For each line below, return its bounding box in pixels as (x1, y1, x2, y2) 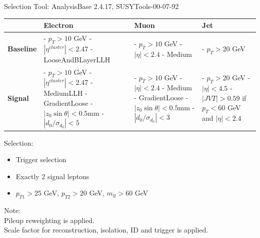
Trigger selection (15, 154, 66, 165)
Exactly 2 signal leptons (15, 171, 89, 181)
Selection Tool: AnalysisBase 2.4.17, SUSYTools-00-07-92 (4, 1, 179, 11)
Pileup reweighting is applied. (4, 215, 94, 225)
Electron (43, 20, 73, 30)
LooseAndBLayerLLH (43, 54, 110, 64)
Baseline (7, 43, 37, 54)
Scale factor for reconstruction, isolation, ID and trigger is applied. (4, 225, 208, 235)
